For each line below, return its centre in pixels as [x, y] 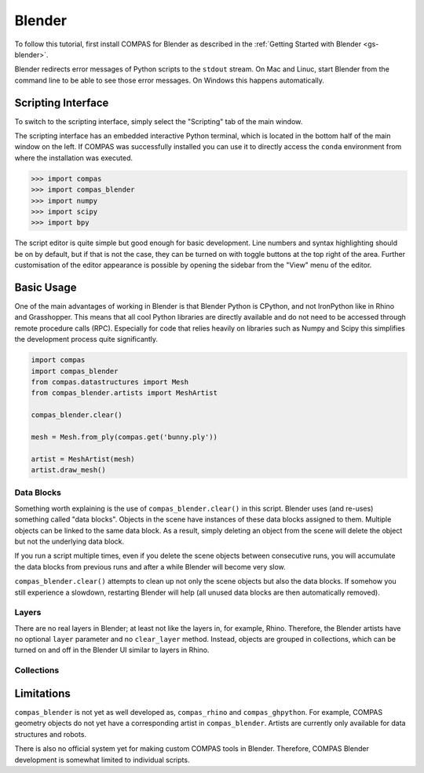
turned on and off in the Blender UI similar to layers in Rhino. [112, 650]
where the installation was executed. [74, 158]
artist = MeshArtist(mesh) [83, 459]
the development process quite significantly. [86, 339]
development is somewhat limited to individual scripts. [102, 760]
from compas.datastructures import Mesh [110, 382]
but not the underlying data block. [69, 541]
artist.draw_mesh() [68, 470]
